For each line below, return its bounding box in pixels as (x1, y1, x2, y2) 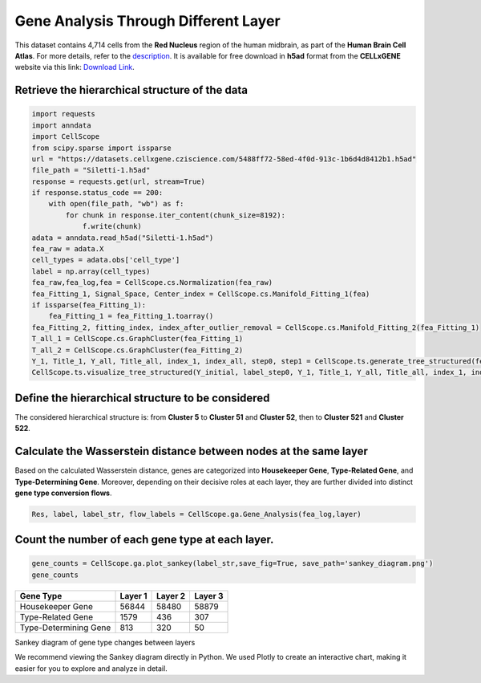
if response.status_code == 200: (31, 189, 164, 197)
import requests (31, 109, 96, 119)
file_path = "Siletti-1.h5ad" (31, 165, 151, 175)
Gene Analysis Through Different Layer (14, 12, 281, 30)
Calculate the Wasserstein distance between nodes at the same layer (14, 445, 368, 458)
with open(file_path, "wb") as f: (48, 199, 184, 209)
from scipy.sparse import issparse (31, 143, 172, 152)
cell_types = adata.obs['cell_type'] (31, 255, 180, 265)
